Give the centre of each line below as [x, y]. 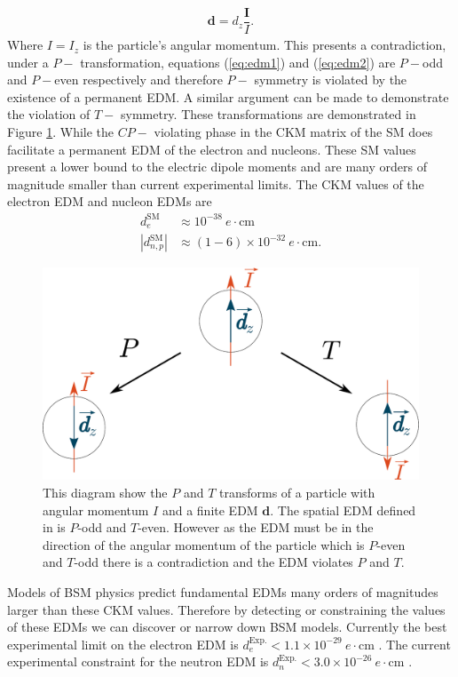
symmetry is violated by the [331, 80]
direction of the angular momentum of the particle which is [204, 544]
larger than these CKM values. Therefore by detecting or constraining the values [226, 609]
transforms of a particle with [297, 492]
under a [28, 62]
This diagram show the [105, 492]
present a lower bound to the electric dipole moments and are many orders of [217, 167]
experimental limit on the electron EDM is [123, 644]
